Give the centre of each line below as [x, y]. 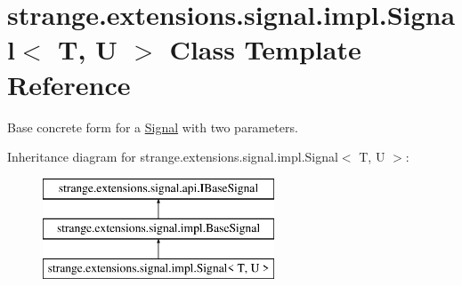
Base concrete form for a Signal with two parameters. [153, 127]
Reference [69, 84]
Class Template [265, 49]
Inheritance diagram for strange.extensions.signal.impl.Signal [173, 157]
